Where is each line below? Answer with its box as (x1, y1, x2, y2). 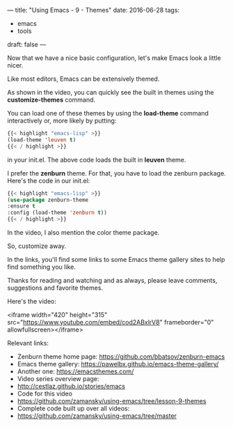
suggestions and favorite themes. (7, 284, 103, 292)
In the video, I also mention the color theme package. (7, 228, 160, 236)
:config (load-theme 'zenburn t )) (7, 209, 108, 217)
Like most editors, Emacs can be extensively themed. (7, 75, 160, 83)
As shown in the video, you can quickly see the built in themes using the (7, 88, 214, 96)
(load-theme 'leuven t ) (7, 136, 77, 143)
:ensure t (7, 203, 36, 210)
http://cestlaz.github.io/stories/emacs (17, 382, 125, 390)
